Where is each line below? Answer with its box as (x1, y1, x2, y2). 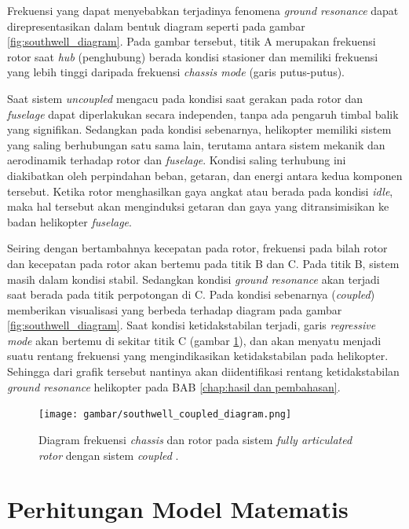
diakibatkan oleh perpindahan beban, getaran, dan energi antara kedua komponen (7, 167, 403, 183)
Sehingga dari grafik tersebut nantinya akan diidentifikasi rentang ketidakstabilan (7, 363, 400, 380)
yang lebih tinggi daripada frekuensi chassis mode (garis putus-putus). (7, 64, 345, 80)
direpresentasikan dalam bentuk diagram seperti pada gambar (7, 17, 305, 34)
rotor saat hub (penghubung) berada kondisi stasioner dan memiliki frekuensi (7, 48, 378, 64)
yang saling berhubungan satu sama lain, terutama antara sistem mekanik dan (7, 136, 385, 152)
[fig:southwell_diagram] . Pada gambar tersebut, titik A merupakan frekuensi (7, 33, 376, 50)
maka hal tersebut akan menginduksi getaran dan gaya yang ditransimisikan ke (7, 198, 389, 215)
